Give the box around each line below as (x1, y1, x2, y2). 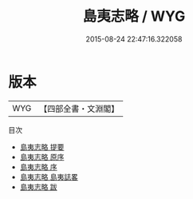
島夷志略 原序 (19, 152, 65, 161)
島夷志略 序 (19, 161, 57, 172)
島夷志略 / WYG (82, 7, 186, 26)
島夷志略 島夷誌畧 (19, 172, 78, 181)
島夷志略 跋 (19, 181, 57, 192)
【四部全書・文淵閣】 (39, 103, 120, 114)
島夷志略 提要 (19, 141, 65, 152)
